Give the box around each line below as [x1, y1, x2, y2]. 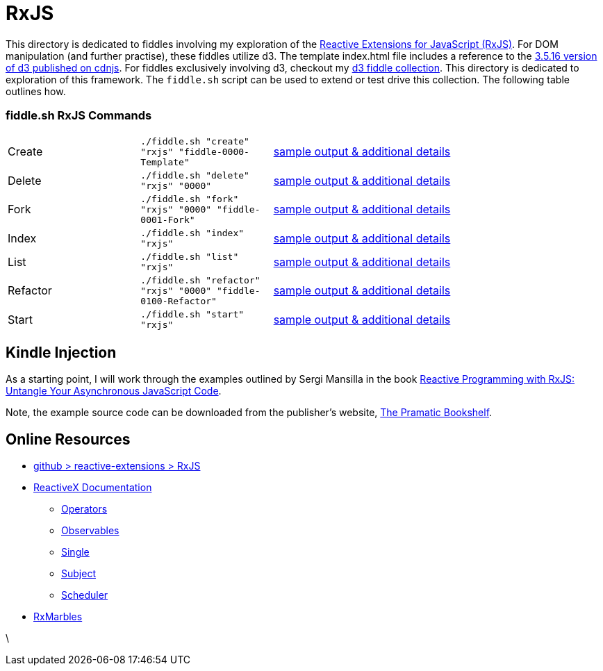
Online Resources [6, 430, 131, 448]
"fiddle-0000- [179, 146, 249, 157]
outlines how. [6, 85, 66, 97]
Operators [61, 503, 108, 515]
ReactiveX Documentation [33, 481, 152, 494]
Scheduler [61, 589, 108, 602]
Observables [61, 524, 119, 537]
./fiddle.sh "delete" [140, 169, 249, 181]
